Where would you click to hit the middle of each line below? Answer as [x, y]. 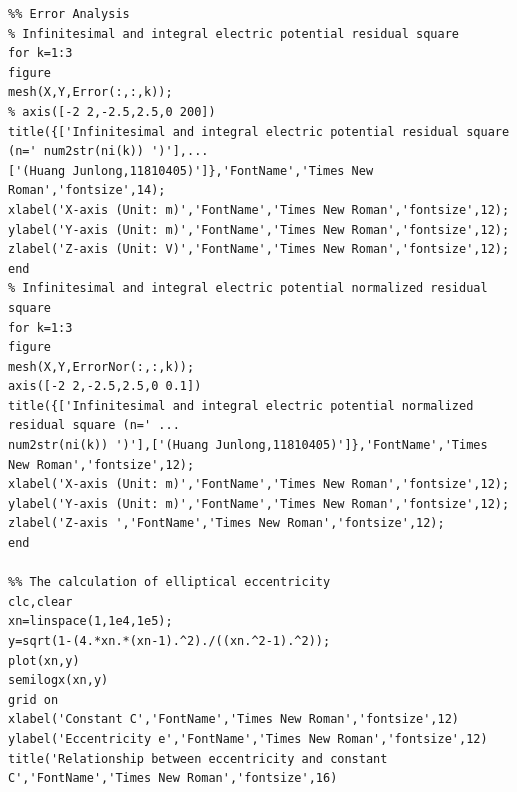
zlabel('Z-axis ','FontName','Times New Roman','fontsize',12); [226, 523]
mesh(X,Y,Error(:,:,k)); [90, 92]
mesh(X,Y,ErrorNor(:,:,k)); [101, 366]
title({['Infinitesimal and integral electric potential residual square [259, 131]
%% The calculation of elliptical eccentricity [169, 582]
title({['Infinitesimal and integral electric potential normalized [241, 405]
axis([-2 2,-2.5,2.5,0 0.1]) [105, 386]
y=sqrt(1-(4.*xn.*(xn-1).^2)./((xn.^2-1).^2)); [169, 641]
